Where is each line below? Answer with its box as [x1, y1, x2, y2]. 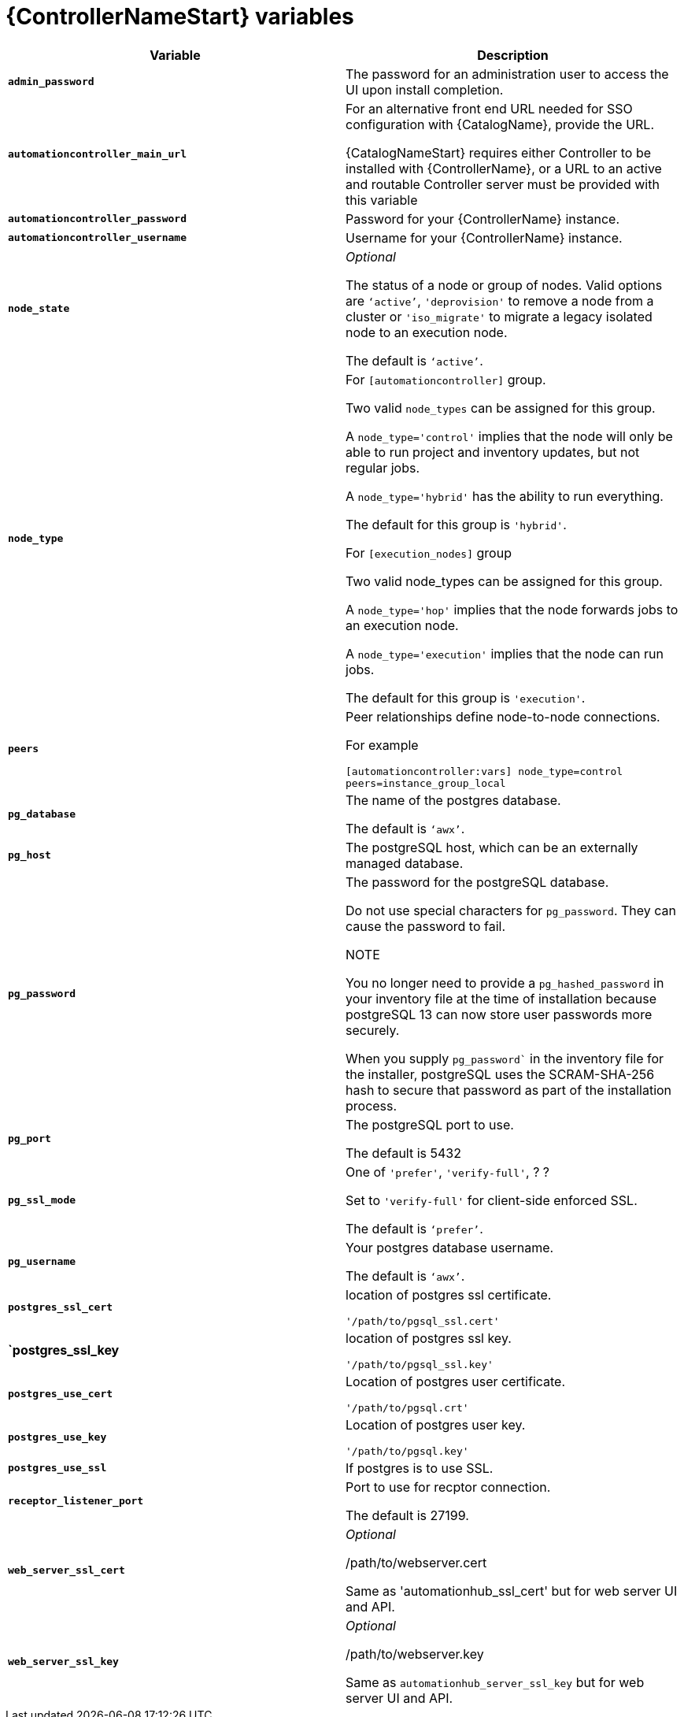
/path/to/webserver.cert [346, 1554, 487, 1571]
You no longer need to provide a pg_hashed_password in [346, 974, 664, 991]
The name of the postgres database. [346, 792, 561, 808]
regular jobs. [346, 459, 420, 476]
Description [477, 46, 549, 63]
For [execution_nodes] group [346, 544, 512, 561]
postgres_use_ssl [8, 1462, 107, 1474]
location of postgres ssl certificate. [346, 1286, 552, 1303]
